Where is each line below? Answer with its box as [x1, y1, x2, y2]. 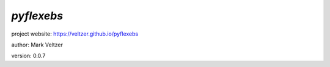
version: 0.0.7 [11, 52, 46, 60]
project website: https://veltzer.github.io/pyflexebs [11, 30, 139, 37]
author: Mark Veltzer [11, 41, 64, 48]
